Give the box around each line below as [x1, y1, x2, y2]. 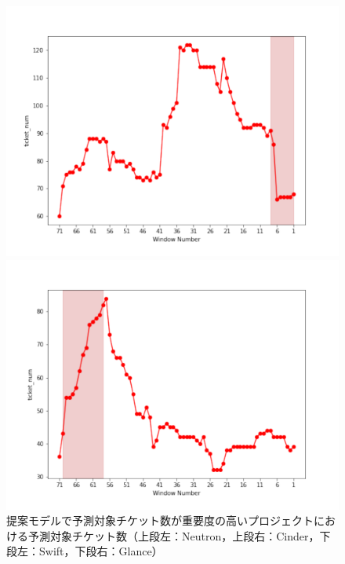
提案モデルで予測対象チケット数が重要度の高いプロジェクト [6, 512, 314, 529]
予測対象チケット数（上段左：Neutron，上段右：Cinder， [27, 527, 320, 544]
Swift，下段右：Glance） [38, 543, 163, 559]
